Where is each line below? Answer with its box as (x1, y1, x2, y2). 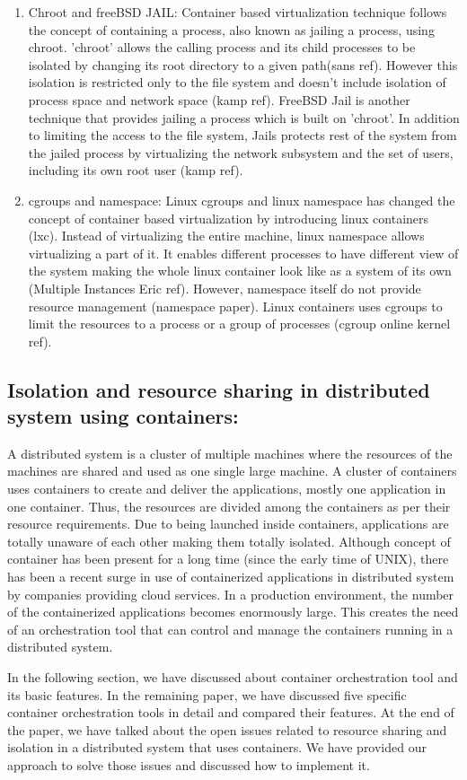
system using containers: (7, 402, 239, 430)
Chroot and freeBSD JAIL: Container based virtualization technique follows (28, 3, 447, 21)
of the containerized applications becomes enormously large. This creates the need (7, 602, 459, 621)
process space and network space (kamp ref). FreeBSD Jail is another (28, 90, 410, 109)
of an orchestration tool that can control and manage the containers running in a (7, 619, 454, 638)
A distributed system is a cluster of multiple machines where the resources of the (7, 443, 453, 462)
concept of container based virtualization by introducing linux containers (28, 208, 429, 227)
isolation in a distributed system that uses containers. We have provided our (7, 738, 427, 757)
